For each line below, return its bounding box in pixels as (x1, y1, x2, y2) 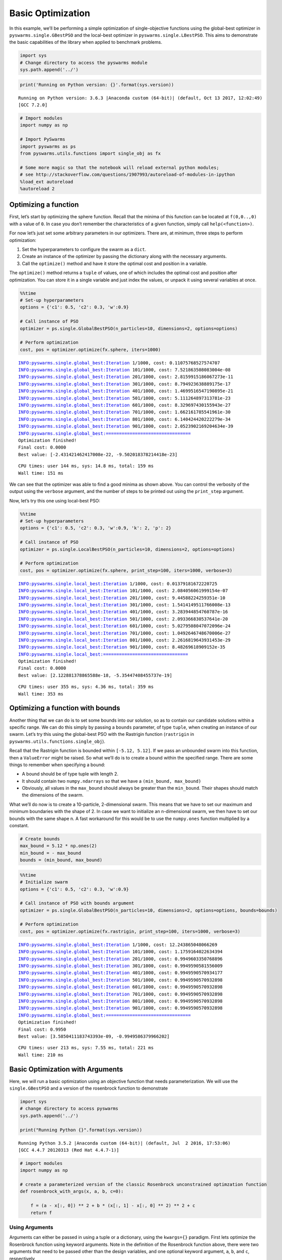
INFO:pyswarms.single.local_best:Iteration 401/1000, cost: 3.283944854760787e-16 (18, 609, 228, 615)
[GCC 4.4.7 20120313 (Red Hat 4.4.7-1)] (18, 1147, 119, 1153)
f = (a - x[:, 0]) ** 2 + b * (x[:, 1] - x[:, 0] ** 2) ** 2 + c (30, 1203, 195, 1209)
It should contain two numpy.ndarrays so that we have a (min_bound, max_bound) (22, 778, 201, 784)
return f (30, 1210, 52, 1216)
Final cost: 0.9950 (18, 1026, 66, 1032)
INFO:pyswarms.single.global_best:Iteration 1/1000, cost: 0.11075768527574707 (18, 360, 220, 365)
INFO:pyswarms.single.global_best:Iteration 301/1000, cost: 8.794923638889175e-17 (18, 381, 231, 387)
